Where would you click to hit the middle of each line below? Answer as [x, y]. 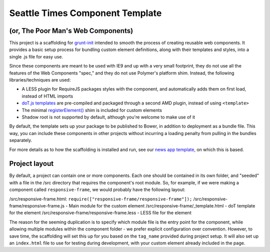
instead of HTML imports [47, 96]
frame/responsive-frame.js [37, 206]
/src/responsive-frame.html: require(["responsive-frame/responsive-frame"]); [101, 199]
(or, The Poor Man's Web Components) [71, 31]
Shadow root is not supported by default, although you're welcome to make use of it [108, 117]
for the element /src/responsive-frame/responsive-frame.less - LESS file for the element [100, 213]
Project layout [31, 164]
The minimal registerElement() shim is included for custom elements [92, 110]
